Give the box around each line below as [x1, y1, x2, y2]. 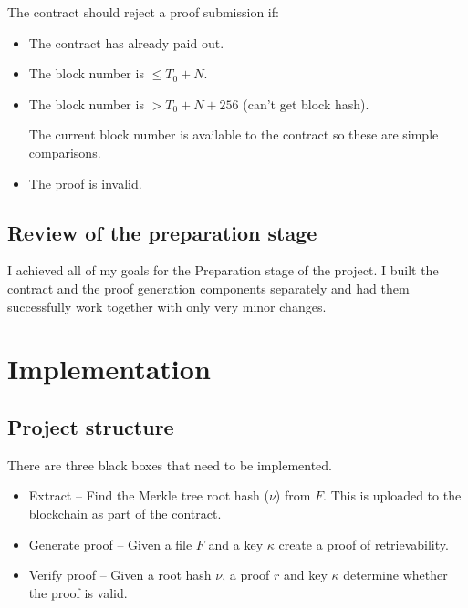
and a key [208, 534, 264, 553]
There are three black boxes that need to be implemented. [7, 455, 332, 474]
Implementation [7, 350, 211, 387]
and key [284, 565, 328, 584]
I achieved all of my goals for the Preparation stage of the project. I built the [7, 261, 439, 280]
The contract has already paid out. [28, 33, 224, 52]
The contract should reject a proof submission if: [7, 3, 279, 21]
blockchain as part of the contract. [28, 503, 222, 522]
